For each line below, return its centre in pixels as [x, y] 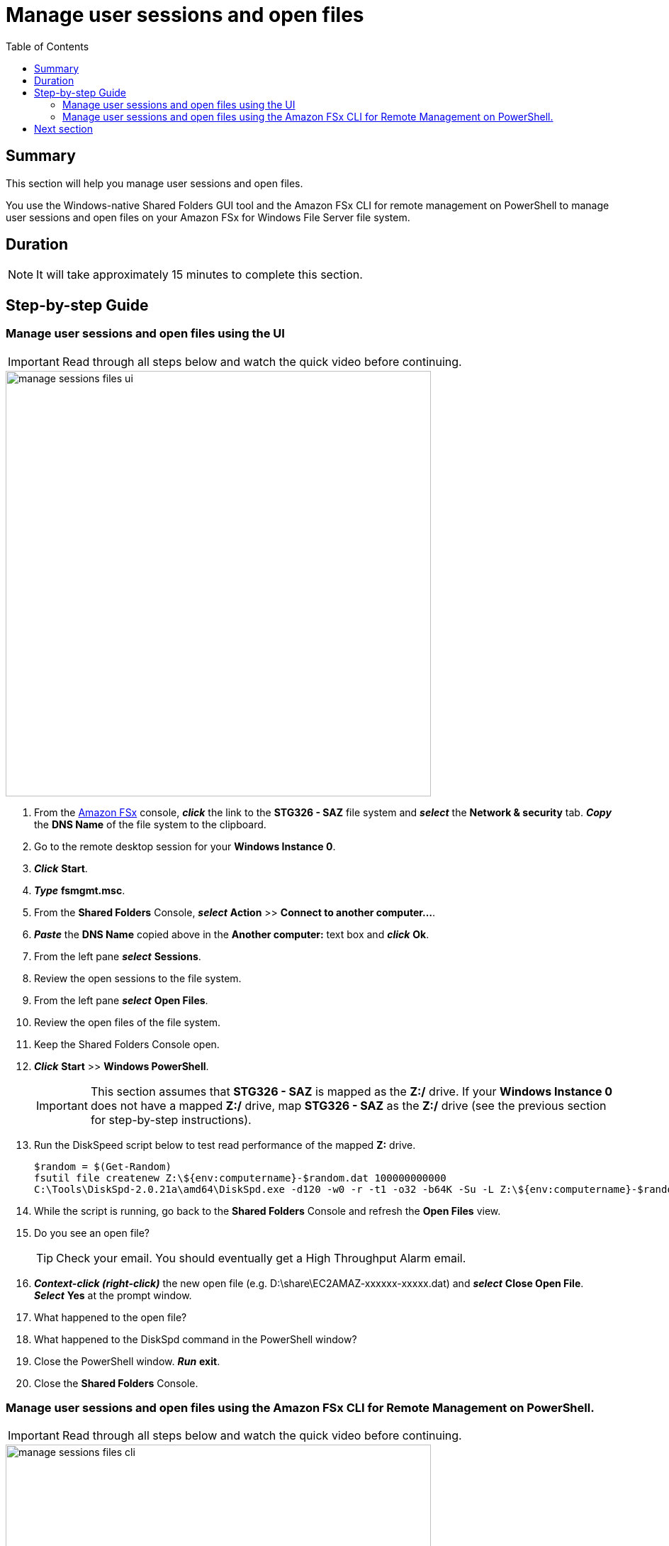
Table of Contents [47, 46]
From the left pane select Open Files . [121, 1000]
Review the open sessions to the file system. [138, 978]
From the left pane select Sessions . [118, 956]
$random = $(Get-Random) [103, 1166]
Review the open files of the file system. [128, 1022]
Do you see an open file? [92, 1233]
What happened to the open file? [111, 1317]
